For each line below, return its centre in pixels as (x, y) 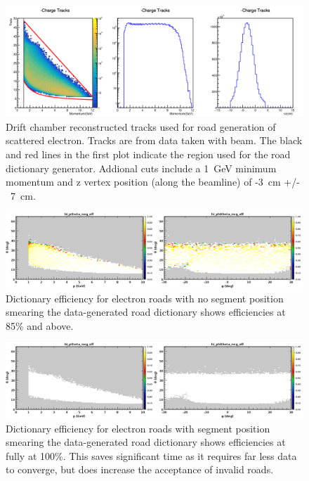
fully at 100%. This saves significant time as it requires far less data (151, 455)
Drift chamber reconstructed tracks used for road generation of (141, 126)
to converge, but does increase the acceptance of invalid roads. (140, 469)
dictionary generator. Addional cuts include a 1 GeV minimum (141, 168)
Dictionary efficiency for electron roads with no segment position (145, 298)
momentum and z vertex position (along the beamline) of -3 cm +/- (153, 182)
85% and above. (40, 325)
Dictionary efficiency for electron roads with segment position (138, 428)
